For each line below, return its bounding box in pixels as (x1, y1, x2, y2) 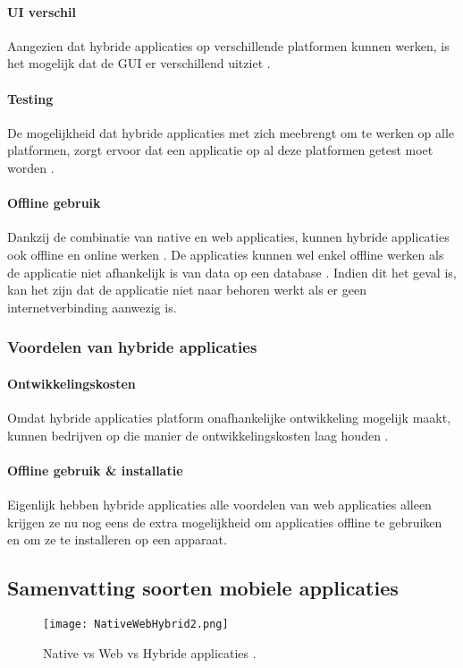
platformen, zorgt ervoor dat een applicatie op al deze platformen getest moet (7, 141, 434, 159)
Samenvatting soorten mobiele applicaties (7, 574, 399, 602)
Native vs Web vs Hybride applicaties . (43, 643, 257, 662)
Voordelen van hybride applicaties (7, 336, 257, 358)
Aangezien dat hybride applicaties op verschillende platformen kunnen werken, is (7, 36, 450, 55)
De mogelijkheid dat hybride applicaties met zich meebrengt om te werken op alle (7, 123, 455, 141)
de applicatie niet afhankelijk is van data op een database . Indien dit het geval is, (7, 262, 457, 281)
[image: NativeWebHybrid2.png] (43, 617, 229, 630)
